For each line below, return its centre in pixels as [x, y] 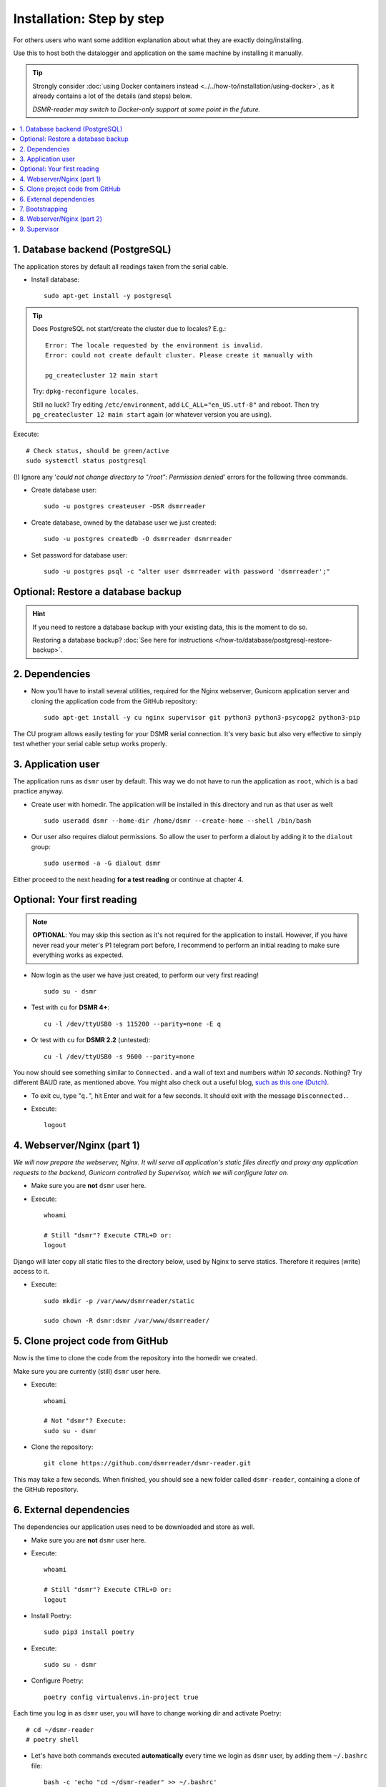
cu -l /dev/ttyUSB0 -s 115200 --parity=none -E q [133, 1024]
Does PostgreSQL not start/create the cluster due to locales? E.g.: [129, 329]
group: [41, 846]
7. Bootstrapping [44, 209]
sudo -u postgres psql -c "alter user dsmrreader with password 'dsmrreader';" [187, 571]
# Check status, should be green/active [98, 451]
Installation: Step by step [89, 19]
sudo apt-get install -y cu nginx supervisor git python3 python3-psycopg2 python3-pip [202, 718]
